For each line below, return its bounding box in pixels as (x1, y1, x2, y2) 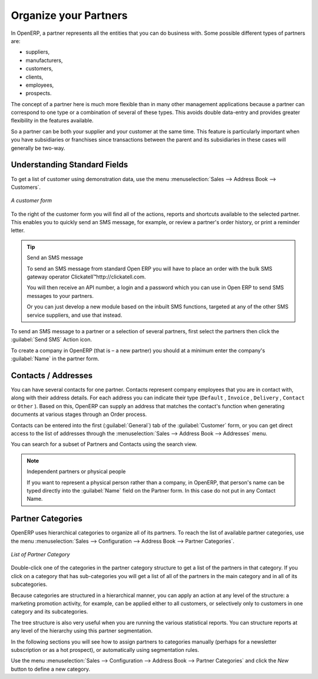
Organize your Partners (11, 9, 128, 22)
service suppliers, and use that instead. (26, 311, 122, 319)
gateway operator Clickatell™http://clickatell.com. (26, 273, 147, 280)
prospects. (25, 90, 52, 97)
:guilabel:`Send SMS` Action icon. (11, 336, 92, 343)
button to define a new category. (11, 665, 91, 673)
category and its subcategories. (11, 608, 88, 615)
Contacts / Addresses (11, 370, 93, 380)
